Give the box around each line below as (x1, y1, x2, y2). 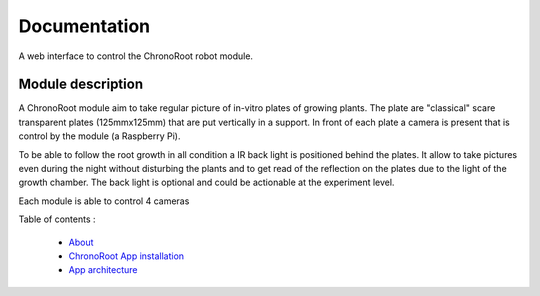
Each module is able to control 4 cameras (18, 195, 190, 207)
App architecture (68, 264, 138, 276)
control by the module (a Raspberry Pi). (18, 130, 181, 142)
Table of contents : (18, 213, 96, 225)
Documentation (18, 15, 151, 37)
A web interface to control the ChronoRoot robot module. (18, 50, 254, 62)
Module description (18, 76, 144, 93)
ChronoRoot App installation (68, 250, 185, 262)
